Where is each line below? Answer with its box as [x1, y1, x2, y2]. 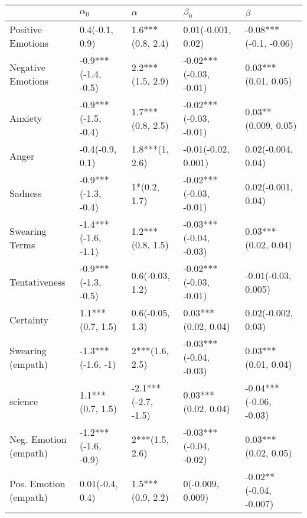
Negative [9, 60, 45, 74]
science [9, 394, 38, 409]
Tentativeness [9, 275, 66, 289]
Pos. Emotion [9, 476, 66, 490]
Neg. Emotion [9, 432, 67, 446]
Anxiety [9, 111, 43, 125]
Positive [9, 22, 42, 37]
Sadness [9, 186, 42, 200]
